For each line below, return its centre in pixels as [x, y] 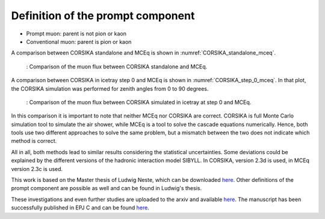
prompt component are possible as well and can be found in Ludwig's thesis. [106, 188]
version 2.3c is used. [37, 169]
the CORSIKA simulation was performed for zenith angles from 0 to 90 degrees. [110, 88]
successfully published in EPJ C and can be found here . [80, 208]
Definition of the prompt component [103, 16]
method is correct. [34, 141]
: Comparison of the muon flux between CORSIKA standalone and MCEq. [117, 67]
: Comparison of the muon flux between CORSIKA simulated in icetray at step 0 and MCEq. [139, 102]
